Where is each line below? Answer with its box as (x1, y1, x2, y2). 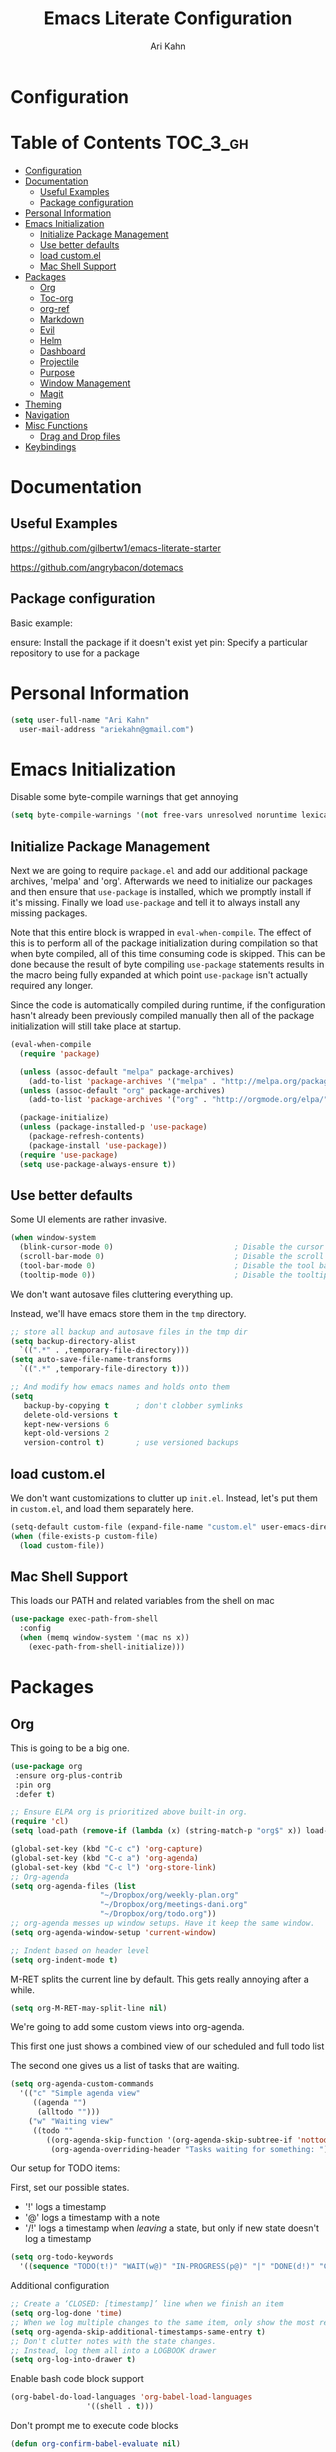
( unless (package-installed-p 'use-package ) (19, 1122, 208, 1132)
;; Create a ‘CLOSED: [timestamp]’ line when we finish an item (10, 2299, 284, 2309)
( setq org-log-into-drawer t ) (10, 2355, 137, 2365)
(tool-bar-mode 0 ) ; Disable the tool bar (19, 1260, 333, 1271)
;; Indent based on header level (10, 1945, 150, 1956)
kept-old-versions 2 (23, 1428, 110, 1439)
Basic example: (10, 617, 73, 629)
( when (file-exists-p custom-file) (10, 1531, 159, 1541)
